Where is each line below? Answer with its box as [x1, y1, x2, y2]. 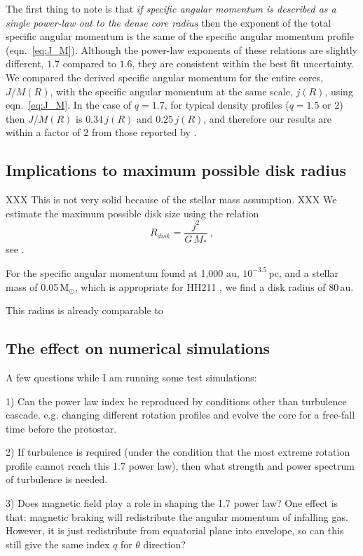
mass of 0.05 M [6, 279, 69, 294]
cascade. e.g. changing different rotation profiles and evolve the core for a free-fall [6, 407, 355, 422]
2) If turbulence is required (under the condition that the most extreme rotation [6, 445, 350, 459]
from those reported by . [91, 125, 197, 140]
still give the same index [6, 536, 110, 551]
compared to [62, 56, 116, 71]
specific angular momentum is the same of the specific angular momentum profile [6, 29, 354, 43]
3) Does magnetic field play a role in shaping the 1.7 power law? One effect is [6, 496, 338, 510]
